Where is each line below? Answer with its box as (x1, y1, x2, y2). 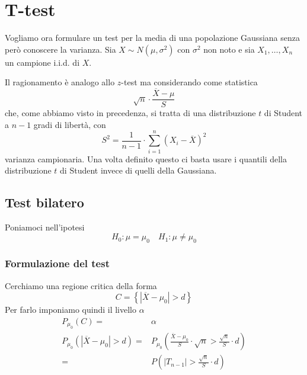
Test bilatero (5, 193, 84, 211)
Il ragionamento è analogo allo (5, 76, 115, 88)
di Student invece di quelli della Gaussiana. (60, 164, 217, 177)
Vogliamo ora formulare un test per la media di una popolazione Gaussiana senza (5, 31, 300, 44)
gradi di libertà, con (33, 118, 106, 130)
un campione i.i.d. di (5, 56, 80, 68)
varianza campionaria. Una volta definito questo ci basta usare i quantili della (5, 152, 287, 165)
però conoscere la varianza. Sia (5, 43, 116, 55)
